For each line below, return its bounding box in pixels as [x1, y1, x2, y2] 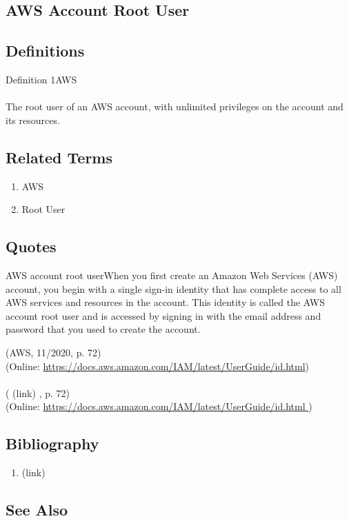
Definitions [6, 40, 85, 61]
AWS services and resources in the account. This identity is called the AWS [6, 295, 325, 309]
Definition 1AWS [6, 72, 77, 86]
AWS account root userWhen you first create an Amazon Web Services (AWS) [6, 267, 338, 282]
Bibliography [6, 433, 99, 454]
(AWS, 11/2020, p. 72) [6, 345, 101, 359]
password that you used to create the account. [6, 322, 201, 336]
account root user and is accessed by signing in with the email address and [6, 308, 321, 323]
